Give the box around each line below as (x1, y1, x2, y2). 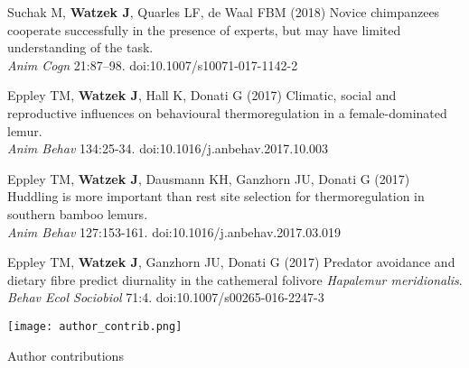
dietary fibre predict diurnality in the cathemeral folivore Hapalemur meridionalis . (7, 270, 463, 289)
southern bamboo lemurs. (7, 204, 148, 223)
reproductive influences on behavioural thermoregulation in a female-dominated (7, 103, 447, 122)
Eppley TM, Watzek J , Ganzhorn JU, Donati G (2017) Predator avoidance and (7, 253, 455, 271)
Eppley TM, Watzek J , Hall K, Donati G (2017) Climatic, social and (7, 86, 397, 105)
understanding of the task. (7, 38, 154, 57)
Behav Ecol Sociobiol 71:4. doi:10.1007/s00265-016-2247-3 (7, 288, 324, 307)
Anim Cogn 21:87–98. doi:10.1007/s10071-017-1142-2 (7, 55, 298, 74)
